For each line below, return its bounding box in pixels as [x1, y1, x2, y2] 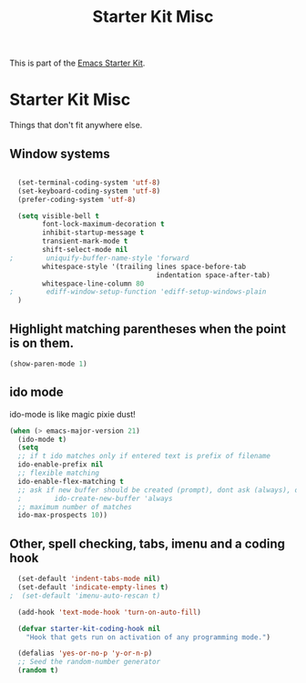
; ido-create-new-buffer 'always [17, 494, 173, 503]
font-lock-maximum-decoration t [42, 220, 166, 229]
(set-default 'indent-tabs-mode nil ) [17, 575, 161, 584]
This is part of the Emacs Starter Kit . [9, 57, 146, 69]
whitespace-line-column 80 [42, 279, 145, 288]
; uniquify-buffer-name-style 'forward [9, 253, 189, 263]
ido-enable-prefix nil [17, 460, 104, 469]
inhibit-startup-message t [42, 228, 145, 237]
